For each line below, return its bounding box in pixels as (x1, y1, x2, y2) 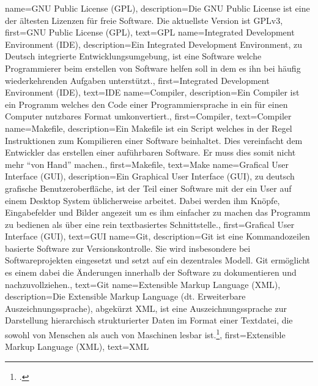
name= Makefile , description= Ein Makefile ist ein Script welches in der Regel (5, 121, 292, 134)
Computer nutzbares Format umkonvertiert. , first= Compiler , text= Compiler (5, 110, 292, 123)
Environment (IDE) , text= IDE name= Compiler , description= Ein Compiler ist (5, 86, 300, 99)
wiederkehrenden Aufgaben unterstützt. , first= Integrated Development (5, 74, 270, 86)
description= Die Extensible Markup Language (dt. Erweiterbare (5, 290, 246, 303)
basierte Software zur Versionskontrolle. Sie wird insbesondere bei (5, 241, 251, 254)
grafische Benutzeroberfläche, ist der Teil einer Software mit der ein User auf (5, 181, 292, 194)
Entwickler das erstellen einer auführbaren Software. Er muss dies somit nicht (5, 146, 296, 159)
